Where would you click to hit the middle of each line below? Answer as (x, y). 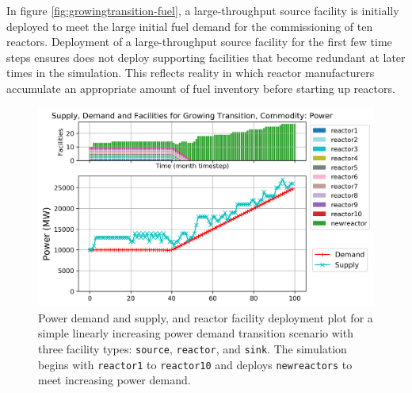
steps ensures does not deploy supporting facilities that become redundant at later (206, 57)
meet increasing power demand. (114, 380)
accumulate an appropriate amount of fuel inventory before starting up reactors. (201, 88)
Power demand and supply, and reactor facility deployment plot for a (206, 317)
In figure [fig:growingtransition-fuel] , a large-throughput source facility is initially (203, 10)
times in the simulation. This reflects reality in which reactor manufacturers (191, 73)
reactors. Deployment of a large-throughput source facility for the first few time (199, 42)
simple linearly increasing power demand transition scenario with (196, 333)
